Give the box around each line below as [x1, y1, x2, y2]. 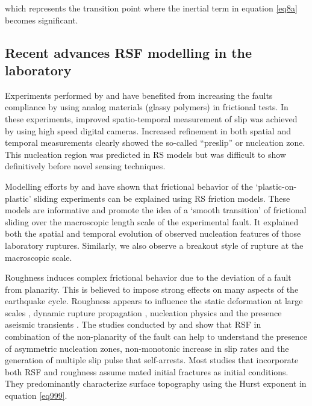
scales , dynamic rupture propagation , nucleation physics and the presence [5, 306, 282, 319]
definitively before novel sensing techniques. [5, 160, 166, 172]
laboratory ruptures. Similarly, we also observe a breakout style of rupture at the [5, 239, 304, 251]
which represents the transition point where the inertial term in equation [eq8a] [5, 2, 298, 14]
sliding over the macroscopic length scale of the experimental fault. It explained [5, 215, 299, 228]
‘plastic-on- [255, 180, 297, 192]
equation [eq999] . [5, 389, 67, 402]
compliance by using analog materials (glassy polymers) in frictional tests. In [5, 101, 289, 113]
